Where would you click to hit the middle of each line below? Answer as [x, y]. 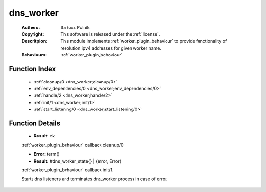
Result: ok [44, 136]
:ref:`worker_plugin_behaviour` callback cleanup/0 [72, 145]
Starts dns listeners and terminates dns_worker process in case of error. [95, 179]
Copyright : [33, 34]
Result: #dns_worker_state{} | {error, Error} [78, 161]
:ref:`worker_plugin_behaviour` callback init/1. [67, 170]
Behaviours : [34, 55]
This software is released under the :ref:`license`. [110, 34]
